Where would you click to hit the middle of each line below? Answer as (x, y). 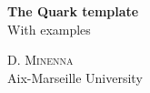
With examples (49, 29)
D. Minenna (40, 60)
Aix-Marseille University (75, 77)
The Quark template (73, 11)
